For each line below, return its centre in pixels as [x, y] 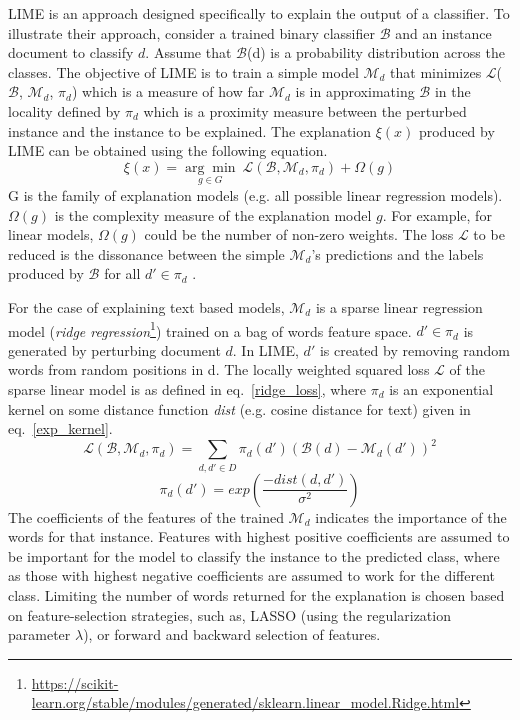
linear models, [51, 234]
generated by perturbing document [114, 349]
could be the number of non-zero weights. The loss [299, 234]
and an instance [443, 32]
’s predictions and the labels [397, 253]
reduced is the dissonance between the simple [146, 253]
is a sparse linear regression [399, 306]
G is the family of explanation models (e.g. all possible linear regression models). [255, 194]
